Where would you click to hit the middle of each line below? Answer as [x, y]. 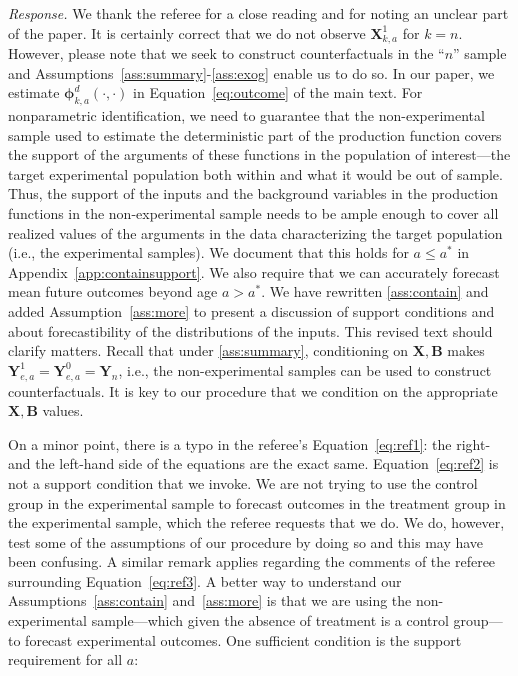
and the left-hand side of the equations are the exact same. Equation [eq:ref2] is [253, 463]
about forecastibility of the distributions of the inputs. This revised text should [250, 330]
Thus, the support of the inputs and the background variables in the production [253, 193]
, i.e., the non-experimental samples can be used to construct [305, 369]
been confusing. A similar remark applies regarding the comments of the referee [252, 561]
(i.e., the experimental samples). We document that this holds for [208, 252]
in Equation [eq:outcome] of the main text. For [278, 92]
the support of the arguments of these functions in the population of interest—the [259, 154]
